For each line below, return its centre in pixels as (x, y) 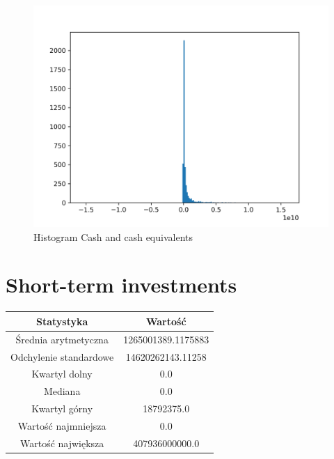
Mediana (62, 391)
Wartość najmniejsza (62, 425)
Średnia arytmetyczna (62, 339)
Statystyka (62, 321)
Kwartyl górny (62, 409)
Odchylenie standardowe (62, 356)
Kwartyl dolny (62, 374)
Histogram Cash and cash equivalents (113, 236)
